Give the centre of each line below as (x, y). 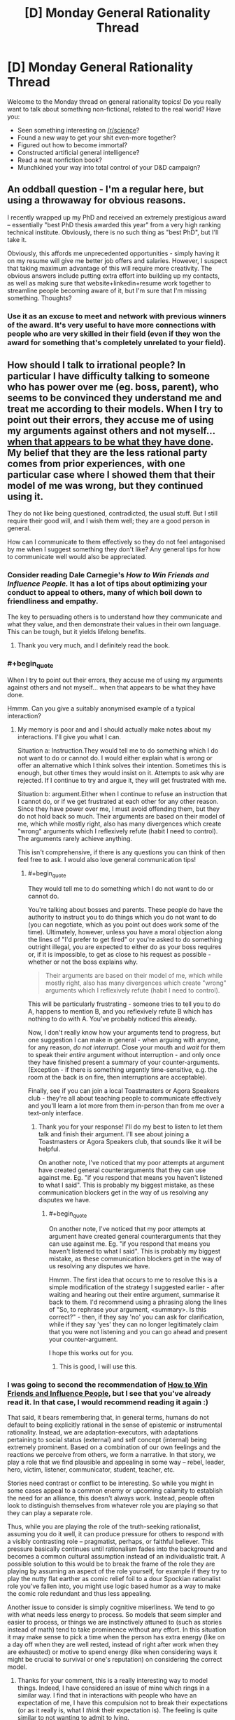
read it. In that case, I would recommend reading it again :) (108, 1402)
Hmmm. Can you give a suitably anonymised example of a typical (101, 708)
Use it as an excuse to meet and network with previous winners (117, 316)
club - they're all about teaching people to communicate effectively (124, 1098)
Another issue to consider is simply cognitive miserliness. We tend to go (111, 1607)
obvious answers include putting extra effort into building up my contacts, (114, 276)
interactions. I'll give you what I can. (69, 737)
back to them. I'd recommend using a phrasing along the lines (138, 1302)
